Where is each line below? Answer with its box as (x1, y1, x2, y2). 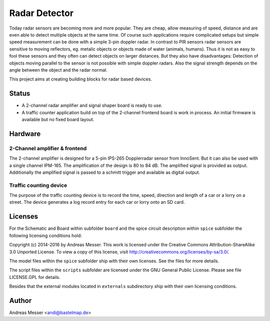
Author (9, 296, 32, 305)
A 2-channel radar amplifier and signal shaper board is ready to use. (21, 103, 162, 109)
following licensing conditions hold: (9, 232, 82, 238)
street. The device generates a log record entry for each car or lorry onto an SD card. (9, 199, 185, 205)
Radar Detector (9, 8, 74, 19)
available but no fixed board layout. (21, 116, 94, 122)
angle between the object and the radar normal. (9, 67, 107, 73)
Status (9, 89, 30, 98)
